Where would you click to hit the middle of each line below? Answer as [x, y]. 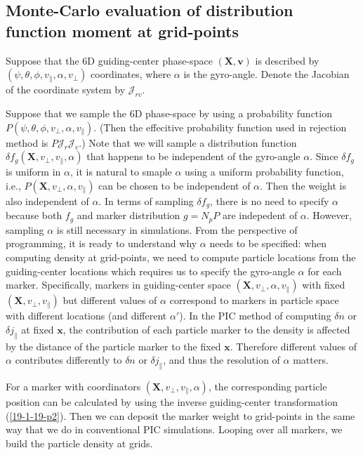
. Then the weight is [303, 185]
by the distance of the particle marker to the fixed [113, 346]
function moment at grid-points [123, 31]
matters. [311, 360]
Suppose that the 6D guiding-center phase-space [109, 60]
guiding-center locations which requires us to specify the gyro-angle [150, 271]
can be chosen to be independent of [174, 185]
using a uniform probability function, [264, 172]
